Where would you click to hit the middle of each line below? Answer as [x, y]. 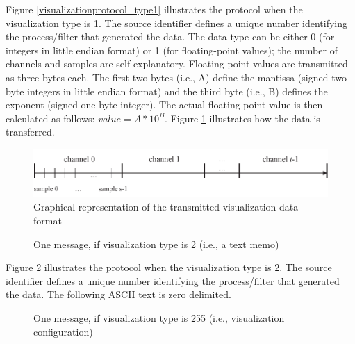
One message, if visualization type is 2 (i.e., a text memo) [156, 244]
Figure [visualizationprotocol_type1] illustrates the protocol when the [154, 9]
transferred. [30, 132]
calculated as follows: [50, 118]
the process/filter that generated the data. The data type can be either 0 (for [170, 36]
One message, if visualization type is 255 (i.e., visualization [159, 318]
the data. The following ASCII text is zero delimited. [118, 294]
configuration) [63, 331]
